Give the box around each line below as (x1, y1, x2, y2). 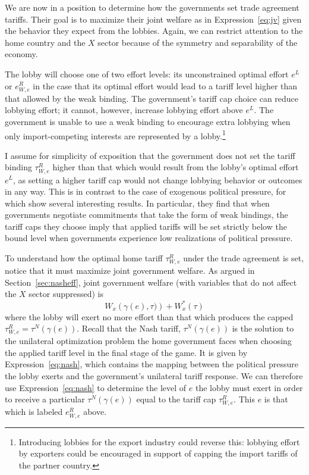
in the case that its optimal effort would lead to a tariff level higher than (33, 79, 298, 92)
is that (264, 393, 288, 405)
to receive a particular (5, 393, 85, 405)
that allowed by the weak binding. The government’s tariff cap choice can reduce (5, 92, 299, 104)
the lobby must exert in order (195, 381, 303, 393)
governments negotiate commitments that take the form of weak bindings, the (5, 208, 288, 221)
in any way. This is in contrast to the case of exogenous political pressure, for (5, 185, 286, 198)
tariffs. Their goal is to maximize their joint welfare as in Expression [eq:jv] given (5, 12, 302, 25)
